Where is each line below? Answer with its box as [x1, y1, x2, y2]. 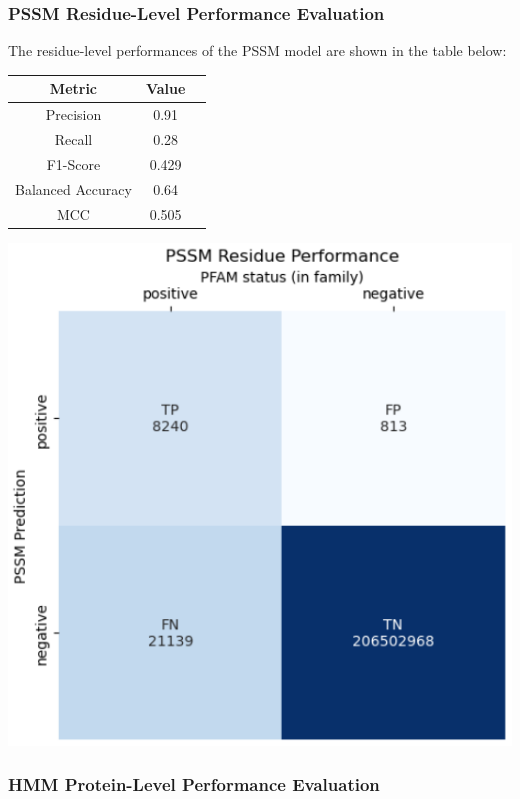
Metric [49, 78, 98, 99]
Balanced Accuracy [15, 178, 132, 199]
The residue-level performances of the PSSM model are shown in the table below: [8, 40, 507, 61]
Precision [45, 104, 102, 125]
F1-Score [46, 153, 101, 174]
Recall [54, 129, 93, 149]
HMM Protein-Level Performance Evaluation [8, 772, 380, 797]
